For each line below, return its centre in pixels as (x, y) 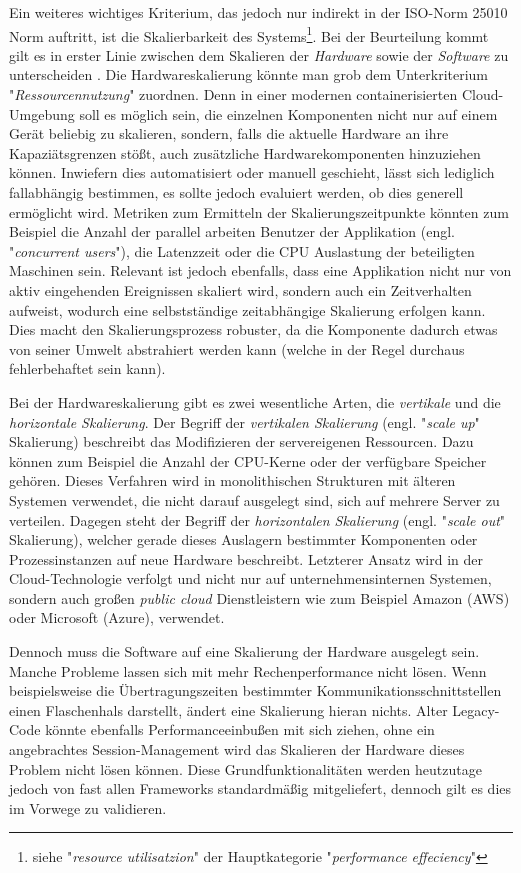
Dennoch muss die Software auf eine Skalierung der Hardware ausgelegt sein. (244, 651)
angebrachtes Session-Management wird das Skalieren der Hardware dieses (237, 749)
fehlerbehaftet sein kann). (87, 368)
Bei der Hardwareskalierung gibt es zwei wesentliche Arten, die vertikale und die (255, 401)
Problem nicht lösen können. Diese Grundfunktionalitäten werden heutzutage (245, 768)
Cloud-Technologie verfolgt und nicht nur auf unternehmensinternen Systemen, (250, 578)
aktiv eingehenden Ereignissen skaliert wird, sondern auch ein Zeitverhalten (240, 289)
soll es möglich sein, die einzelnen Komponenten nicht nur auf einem (288, 113)
